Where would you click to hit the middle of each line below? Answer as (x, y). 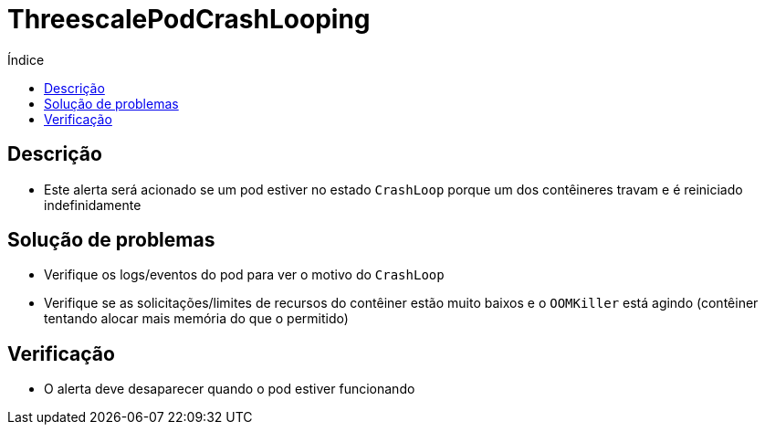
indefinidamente (93, 205)
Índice (26, 59)
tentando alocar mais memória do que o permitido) (196, 319)
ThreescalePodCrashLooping (189, 19)
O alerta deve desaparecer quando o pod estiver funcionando (230, 389)
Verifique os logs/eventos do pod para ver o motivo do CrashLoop (244, 275)
